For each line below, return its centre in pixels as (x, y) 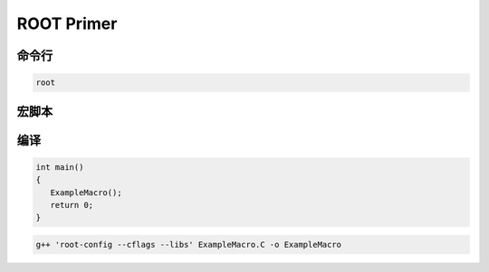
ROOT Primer (67, 23)
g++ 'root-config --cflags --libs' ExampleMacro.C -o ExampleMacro (189, 244)
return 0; (72, 205)
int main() (60, 167)
